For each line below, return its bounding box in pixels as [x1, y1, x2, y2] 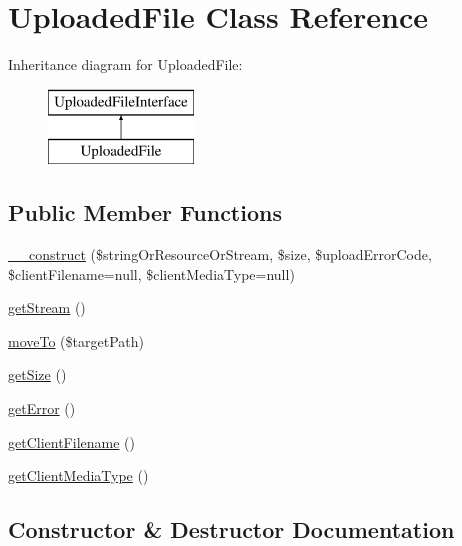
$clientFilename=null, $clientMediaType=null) [8, 263, 295, 284]
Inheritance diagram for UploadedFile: [8, 54, 243, 75]
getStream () [8, 297, 86, 318]
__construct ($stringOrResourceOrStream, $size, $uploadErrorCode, [8, 244, 432, 265]
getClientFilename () [8, 431, 135, 452]
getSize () [8, 364, 67, 385]
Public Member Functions [8, 197, 282, 228]
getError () [8, 398, 76, 419]
